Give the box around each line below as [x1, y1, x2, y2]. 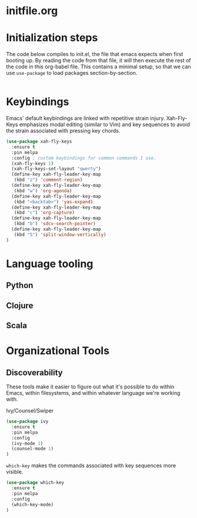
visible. [6, 468, 24, 476]
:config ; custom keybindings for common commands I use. [11, 155, 157, 161]
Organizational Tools [6, 344, 110, 358]
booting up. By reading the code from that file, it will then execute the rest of [6, 57, 191, 64]
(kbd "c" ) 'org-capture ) [14, 210, 75, 216]
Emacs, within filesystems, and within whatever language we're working [6, 390, 181, 397]
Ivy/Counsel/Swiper [6, 407, 54, 414]
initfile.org [6, 4, 58, 18]
